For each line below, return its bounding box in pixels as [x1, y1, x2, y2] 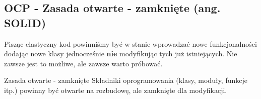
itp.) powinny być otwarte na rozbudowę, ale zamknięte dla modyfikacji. [4, 84, 227, 95]
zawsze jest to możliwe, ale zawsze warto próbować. [4, 58, 163, 68]
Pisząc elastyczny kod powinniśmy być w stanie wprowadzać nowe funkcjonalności [4, 38, 257, 49]
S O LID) [4, 15, 46, 30]
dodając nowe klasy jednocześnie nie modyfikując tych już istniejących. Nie [4, 48, 237, 59]
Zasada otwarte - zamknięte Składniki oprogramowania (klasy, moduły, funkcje [4, 75, 247, 85]
